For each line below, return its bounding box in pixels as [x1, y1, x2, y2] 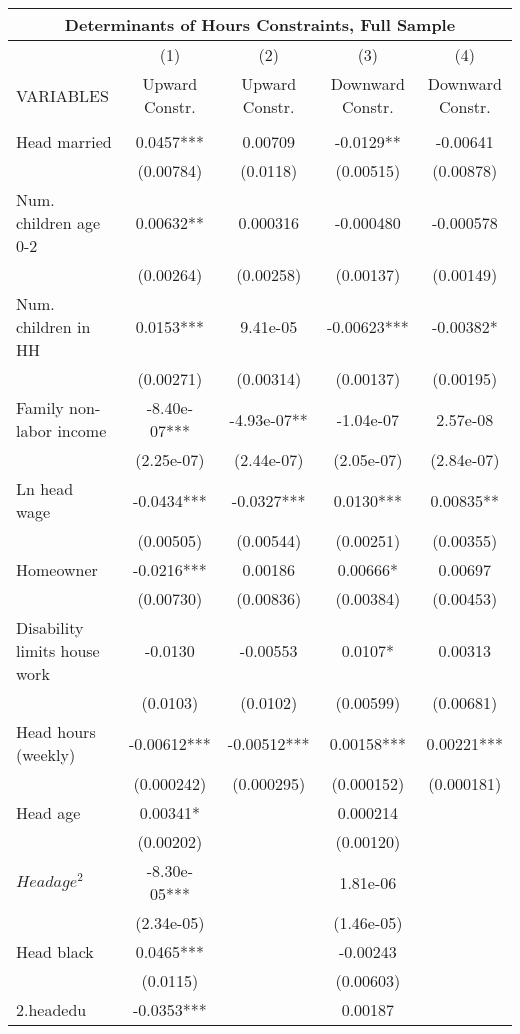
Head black [16, 940, 94, 963]
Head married [16, 130, 112, 153]
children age [16, 211, 101, 234]
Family [16, 396, 64, 419]
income [57, 419, 107, 442]
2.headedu [16, 998, 87, 1021]
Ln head [16, 477, 74, 500]
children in [16, 315, 91, 338]
